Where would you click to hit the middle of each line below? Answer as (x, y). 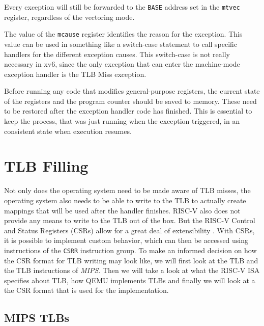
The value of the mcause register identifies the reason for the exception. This (123, 34)
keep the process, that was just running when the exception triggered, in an (122, 121)
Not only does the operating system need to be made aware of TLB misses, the (127, 190)
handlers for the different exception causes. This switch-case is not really (117, 54)
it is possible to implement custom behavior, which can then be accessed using (126, 240)
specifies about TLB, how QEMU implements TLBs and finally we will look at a (130, 280)
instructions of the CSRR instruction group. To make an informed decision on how (130, 250)
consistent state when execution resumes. (68, 131)
